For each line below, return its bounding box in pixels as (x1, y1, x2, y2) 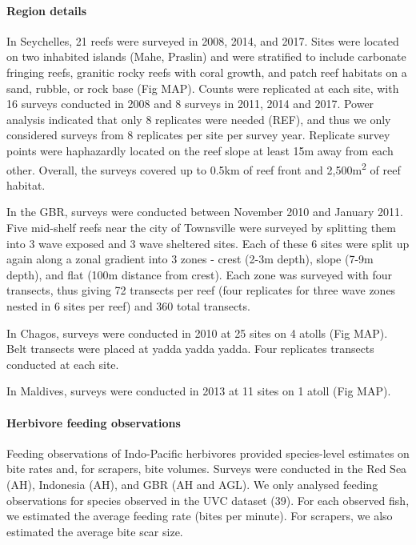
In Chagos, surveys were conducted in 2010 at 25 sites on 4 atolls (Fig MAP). (6, 324, 388, 341)
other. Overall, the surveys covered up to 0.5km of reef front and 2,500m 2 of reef (6, 158, 401, 178)
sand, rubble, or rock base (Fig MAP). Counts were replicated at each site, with (6, 79, 399, 96)
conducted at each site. (6, 355, 119, 372)
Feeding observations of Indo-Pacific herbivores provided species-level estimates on (6, 444, 410, 461)
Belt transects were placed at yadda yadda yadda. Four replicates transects (6, 340, 374, 357)
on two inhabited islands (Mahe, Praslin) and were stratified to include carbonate (6, 48, 406, 65)
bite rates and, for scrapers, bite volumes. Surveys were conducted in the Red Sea (6, 460, 407, 477)
